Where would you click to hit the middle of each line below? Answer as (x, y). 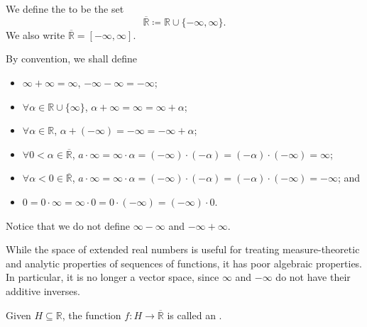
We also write (35, 34)
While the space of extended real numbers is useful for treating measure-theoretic (183, 249)
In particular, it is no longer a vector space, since (113, 277)
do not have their (313, 277)
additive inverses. (43, 290)
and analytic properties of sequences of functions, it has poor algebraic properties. (184, 263)
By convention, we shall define (71, 59)
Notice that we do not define (68, 225)
